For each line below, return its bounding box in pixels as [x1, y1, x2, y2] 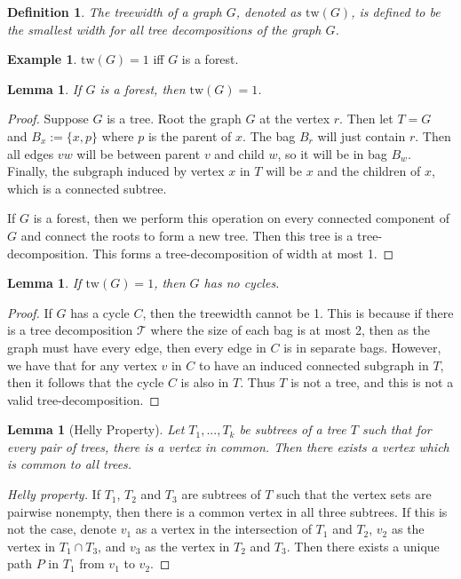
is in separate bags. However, [283, 337, 441, 356]
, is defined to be [351, 3, 441, 20]
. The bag [242, 126, 296, 145]
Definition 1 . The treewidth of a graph [7, 3, 222, 20]
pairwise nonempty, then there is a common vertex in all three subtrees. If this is [7, 502, 448, 520]
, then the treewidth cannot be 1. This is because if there [142, 303, 454, 321]
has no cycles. [203, 274, 280, 292]
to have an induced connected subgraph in [198, 355, 429, 374]
